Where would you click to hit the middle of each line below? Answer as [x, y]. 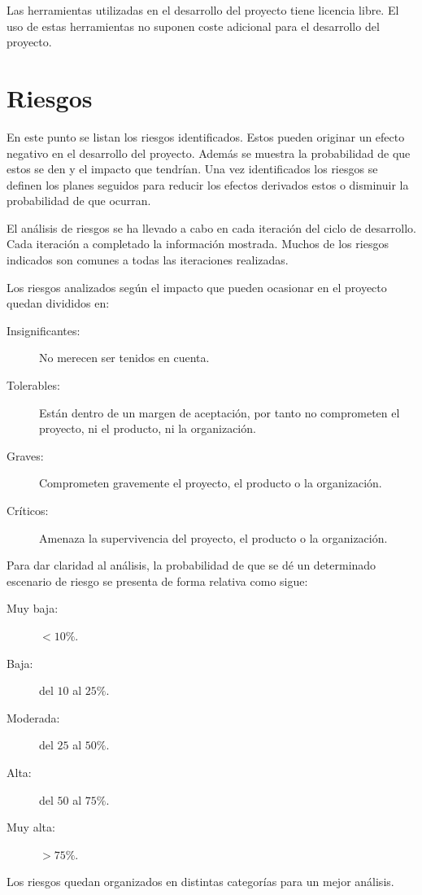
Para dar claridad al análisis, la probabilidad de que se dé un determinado [191, 565]
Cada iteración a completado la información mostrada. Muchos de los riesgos [198, 244]
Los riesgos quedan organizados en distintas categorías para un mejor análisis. [200, 882]
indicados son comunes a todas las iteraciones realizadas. [148, 260]
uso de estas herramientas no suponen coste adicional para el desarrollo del [193, 26]
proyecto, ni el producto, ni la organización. [148, 428]
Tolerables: [33, 385]
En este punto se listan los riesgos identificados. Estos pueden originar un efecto [206, 136]
